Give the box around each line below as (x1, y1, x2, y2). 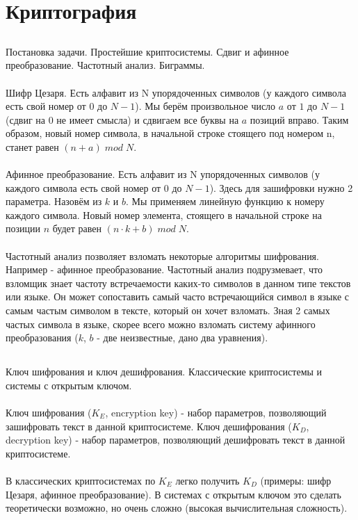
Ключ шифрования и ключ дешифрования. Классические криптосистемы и (6, 364, 323, 379)
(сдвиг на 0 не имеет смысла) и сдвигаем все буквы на (6, 112, 239, 127)
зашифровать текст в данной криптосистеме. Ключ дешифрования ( (6, 419, 292, 433)
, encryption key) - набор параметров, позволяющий (105, 405, 327, 419)
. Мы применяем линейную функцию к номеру (126, 194, 325, 209)
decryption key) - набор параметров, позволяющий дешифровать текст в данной (6, 432, 345, 447)
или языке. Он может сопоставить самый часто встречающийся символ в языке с (6, 289, 350, 304)
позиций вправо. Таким (250, 112, 349, 127)
